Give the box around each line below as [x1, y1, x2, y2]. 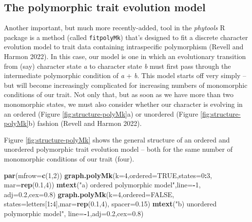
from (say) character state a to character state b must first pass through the [4, 61, 231, 71]
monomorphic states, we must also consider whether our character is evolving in [4, 99, 243, 109]
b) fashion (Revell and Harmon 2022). [28, 118, 142, 128]
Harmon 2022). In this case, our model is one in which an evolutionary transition [4, 51, 246, 61]
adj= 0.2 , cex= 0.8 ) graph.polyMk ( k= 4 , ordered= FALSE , [4, 189, 174, 199]
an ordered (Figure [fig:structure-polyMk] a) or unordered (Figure [4, 108, 198, 119]
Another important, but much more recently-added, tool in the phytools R [4, 22, 225, 33]
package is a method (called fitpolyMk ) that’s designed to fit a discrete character [4, 32, 248, 42]
